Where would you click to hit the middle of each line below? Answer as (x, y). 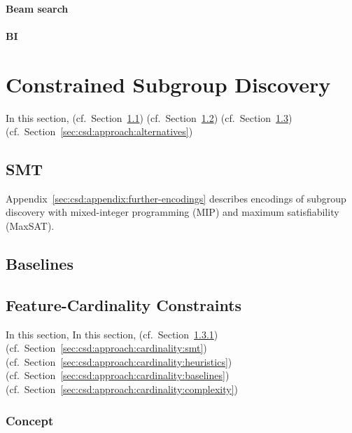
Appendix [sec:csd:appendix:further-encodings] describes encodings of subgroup (176, 198)
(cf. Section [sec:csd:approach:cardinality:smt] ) (106, 348)
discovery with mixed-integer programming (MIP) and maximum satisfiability (173, 212)
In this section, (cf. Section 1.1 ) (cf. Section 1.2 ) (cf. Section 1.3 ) (149, 117)
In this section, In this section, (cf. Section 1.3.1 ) (112, 334)
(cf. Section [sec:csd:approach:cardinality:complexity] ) (122, 389)
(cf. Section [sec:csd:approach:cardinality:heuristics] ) (119, 361)
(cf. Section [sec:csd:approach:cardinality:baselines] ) (118, 375)
